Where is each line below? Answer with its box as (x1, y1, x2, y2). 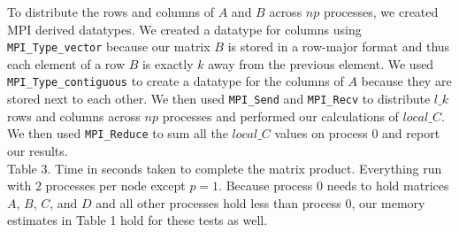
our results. (7, 142, 68, 159)
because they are (361, 72, 452, 90)
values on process (274, 124, 368, 143)
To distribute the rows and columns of (7, 3, 215, 20)
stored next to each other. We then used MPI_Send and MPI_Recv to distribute (7, 89, 431, 108)
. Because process (218, 176, 313, 195)
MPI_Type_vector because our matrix (7, 37, 210, 56)
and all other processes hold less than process (96, 193, 341, 212)
